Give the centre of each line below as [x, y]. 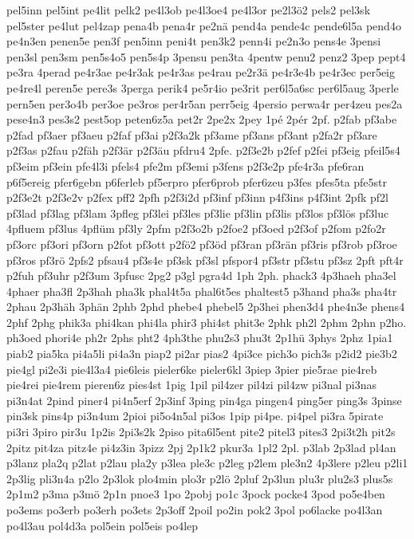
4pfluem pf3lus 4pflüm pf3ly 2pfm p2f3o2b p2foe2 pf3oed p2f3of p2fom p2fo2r [196, 228]
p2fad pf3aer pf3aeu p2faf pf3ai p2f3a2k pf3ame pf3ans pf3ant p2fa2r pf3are [192, 134]
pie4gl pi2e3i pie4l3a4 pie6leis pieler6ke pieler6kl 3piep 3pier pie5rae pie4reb [192, 369]
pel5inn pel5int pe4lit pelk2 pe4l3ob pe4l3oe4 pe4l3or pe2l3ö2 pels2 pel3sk [189, 10]
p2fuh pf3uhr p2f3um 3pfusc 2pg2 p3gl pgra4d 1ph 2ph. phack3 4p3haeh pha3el [201, 275]
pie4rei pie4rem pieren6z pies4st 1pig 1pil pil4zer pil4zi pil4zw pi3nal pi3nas [191, 385]
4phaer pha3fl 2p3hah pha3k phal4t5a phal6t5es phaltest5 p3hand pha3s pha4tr [202, 291]
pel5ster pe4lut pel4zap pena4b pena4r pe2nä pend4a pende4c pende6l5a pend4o [204, 25]
